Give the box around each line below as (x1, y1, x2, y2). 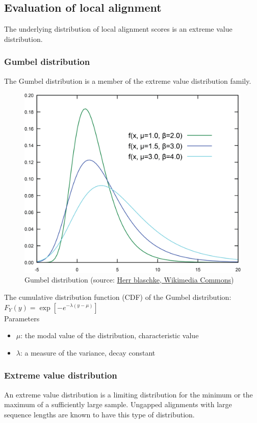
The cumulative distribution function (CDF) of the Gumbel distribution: (4, 291, 232, 302)
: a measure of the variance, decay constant (20, 347, 156, 358)
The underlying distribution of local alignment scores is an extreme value (4, 24, 233, 34)
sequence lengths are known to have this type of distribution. (4, 409, 195, 419)
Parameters (4, 313, 40, 323)
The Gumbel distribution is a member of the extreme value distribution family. (4, 75, 251, 86)
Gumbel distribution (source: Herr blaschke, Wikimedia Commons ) (24, 274, 234, 285)
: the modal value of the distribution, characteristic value (20, 330, 199, 341)
